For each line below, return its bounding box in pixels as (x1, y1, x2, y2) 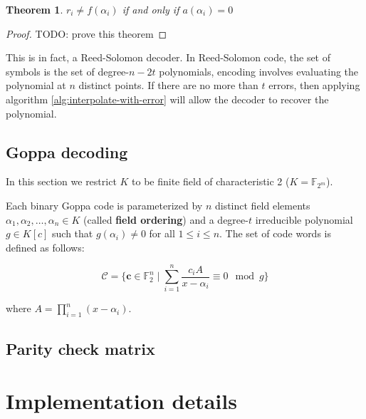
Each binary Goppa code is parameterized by (6, 197, 203, 212)
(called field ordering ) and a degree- (83, 212, 249, 227)
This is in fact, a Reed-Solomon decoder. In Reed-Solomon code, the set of (6, 50, 331, 65)
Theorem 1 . (6, 2, 63, 16)
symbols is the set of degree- (6, 63, 129, 78)
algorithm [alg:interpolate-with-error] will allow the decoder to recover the (6, 91, 329, 106)
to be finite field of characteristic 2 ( (132, 174, 290, 189)
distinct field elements (214, 197, 310, 212)
